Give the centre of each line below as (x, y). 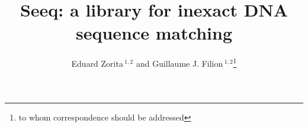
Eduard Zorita (97, 63)
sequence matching (154, 33)
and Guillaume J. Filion (179, 63)
